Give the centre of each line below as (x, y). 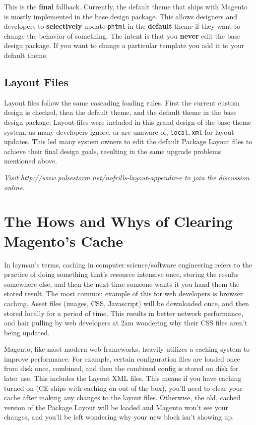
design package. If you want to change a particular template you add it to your (124, 45)
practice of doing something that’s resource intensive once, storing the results (121, 274)
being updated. (27, 332)
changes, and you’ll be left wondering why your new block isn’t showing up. (119, 417)
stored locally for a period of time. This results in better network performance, (124, 313)
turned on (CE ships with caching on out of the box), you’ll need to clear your (123, 388)
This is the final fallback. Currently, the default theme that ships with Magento (126, 6)
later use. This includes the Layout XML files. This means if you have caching (123, 378)
